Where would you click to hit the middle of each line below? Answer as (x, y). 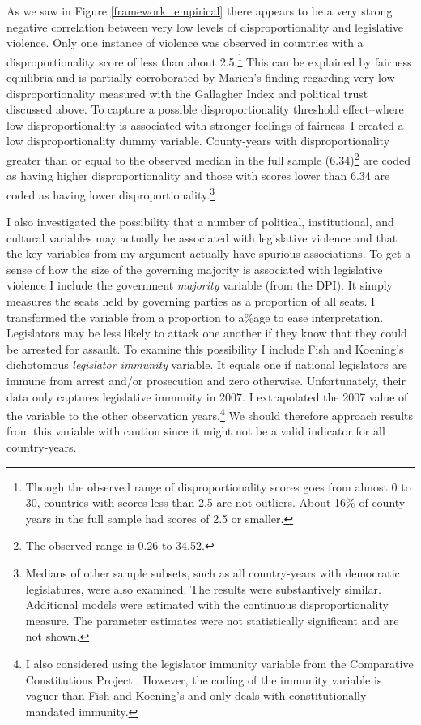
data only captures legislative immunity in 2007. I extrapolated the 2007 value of (207, 396)
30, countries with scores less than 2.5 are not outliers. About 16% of (197, 502)
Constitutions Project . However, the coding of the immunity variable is (204, 679)
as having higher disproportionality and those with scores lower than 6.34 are (198, 176)
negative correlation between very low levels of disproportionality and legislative (205, 26)
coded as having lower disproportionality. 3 (111, 193)
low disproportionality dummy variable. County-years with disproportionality (198, 141)
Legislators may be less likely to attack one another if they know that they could (207, 333)
